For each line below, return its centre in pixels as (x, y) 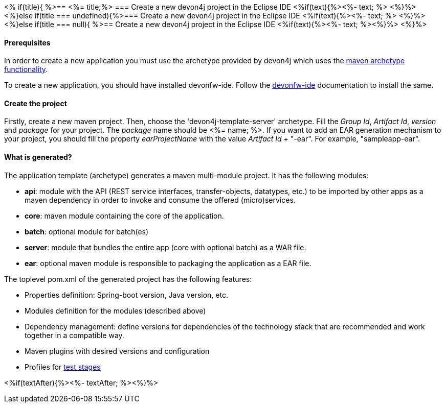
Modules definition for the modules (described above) (115, 310)
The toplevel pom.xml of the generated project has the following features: (128, 279)
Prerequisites (27, 42)
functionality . (26, 69)
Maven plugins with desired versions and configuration (117, 351)
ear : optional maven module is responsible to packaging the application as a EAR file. (168, 263)
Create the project (36, 103)
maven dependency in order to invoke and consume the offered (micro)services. (160, 200)
